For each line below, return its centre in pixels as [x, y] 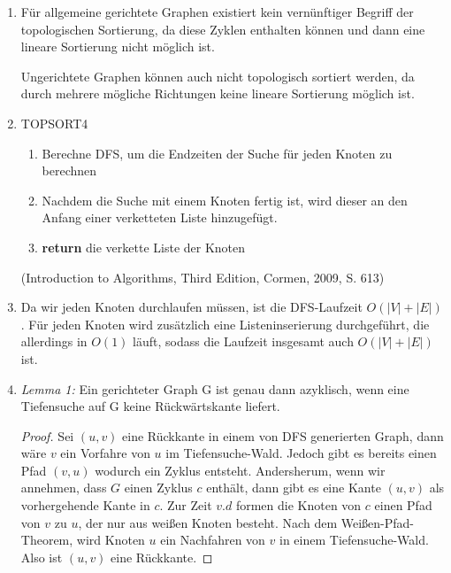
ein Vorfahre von [105, 453]
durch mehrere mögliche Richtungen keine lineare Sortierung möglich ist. [218, 93]
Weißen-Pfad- [377, 522]
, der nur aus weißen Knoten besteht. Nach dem [208, 522]
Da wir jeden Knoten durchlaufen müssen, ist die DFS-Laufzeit [191, 307]
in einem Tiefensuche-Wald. [354, 540]
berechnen [69, 170]
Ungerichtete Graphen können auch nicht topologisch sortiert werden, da [218, 76]
